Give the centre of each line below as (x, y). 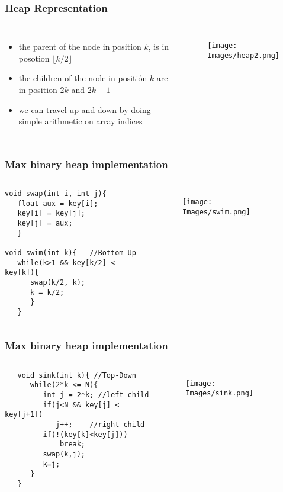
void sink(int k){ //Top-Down (77, 375)
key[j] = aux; (45, 223)
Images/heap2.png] (243, 55)
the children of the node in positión (83, 78)
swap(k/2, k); (58, 282)
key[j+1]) (24, 415)
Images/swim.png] (216, 212)
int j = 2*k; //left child (96, 395)
